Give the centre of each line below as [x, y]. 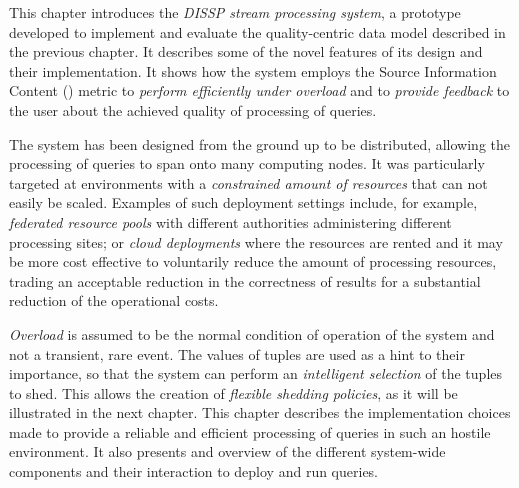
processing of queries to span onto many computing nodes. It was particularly [247, 163]
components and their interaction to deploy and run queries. [194, 471]
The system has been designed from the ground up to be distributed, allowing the [260, 143]
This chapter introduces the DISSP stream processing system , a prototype [235, 12]
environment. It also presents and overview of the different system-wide [227, 451]
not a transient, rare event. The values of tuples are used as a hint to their [237, 353]
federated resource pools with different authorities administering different [230, 221]
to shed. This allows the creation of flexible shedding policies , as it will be [233, 392]
